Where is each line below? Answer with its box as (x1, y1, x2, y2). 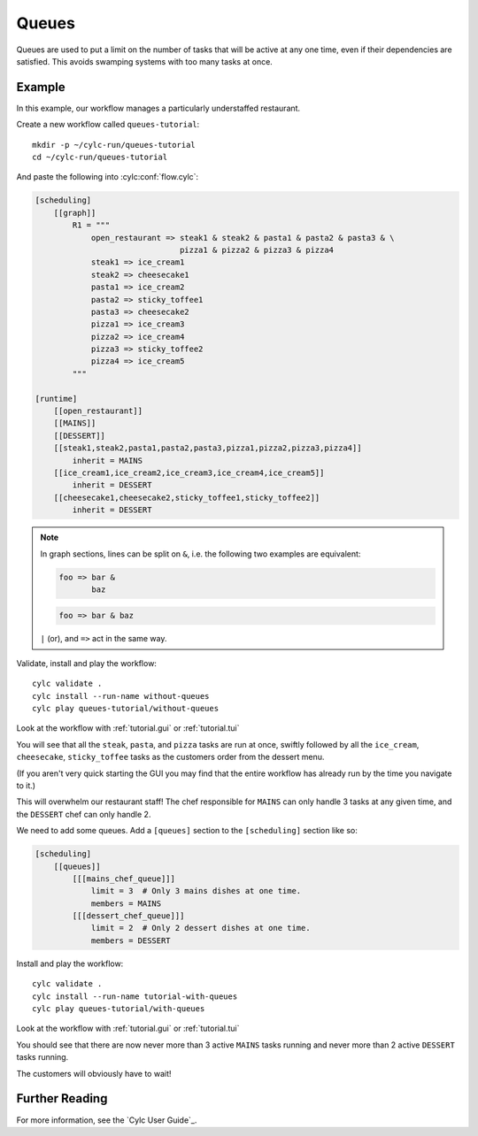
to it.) (16, 779, 35, 791)
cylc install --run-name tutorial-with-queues (32, 991, 238, 1002)
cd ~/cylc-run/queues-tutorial (32, 152, 168, 163)
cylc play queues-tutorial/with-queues (32, 1004, 205, 1014)
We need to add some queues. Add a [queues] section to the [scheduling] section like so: (16, 825, 358, 836)
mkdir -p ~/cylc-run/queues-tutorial (32, 140, 197, 150)
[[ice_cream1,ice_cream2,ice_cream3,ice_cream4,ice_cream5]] (53, 467, 325, 478)
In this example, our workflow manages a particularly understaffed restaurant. (16, 103, 301, 113)
